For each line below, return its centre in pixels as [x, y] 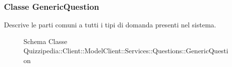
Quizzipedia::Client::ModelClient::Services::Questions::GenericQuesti [126, 51]
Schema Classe [46, 41]
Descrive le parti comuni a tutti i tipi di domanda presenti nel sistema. [110, 25]
